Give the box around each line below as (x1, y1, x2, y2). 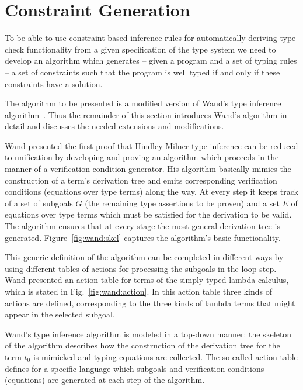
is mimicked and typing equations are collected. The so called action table (33, 350, 298, 363)
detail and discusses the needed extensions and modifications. (5, 120, 224, 132)
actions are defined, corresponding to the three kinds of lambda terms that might (5, 296, 295, 309)
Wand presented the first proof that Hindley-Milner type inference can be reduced (5, 139, 298, 151)
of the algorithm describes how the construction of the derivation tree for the (5, 339, 280, 351)
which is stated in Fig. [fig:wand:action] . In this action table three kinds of (5, 285, 272, 297)
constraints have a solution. (5, 77, 103, 89)
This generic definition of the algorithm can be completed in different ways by (5, 251, 284, 263)
